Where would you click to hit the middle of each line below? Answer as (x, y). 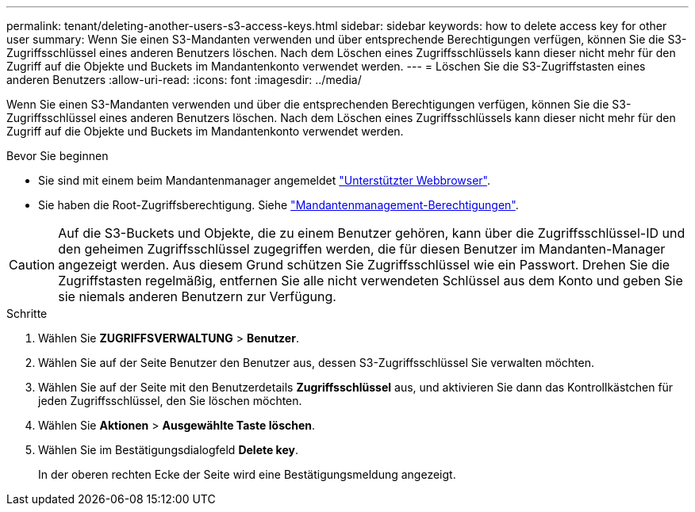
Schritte (27, 313)
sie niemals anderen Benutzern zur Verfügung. (197, 296)
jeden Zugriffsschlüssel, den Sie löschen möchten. (170, 401)
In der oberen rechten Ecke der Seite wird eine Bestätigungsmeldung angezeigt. (247, 474)
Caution (32, 265)
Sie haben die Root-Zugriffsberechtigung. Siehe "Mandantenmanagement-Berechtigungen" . (278, 205)
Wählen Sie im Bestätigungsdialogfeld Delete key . (168, 450)
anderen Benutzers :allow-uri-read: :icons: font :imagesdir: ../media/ (184, 80)
